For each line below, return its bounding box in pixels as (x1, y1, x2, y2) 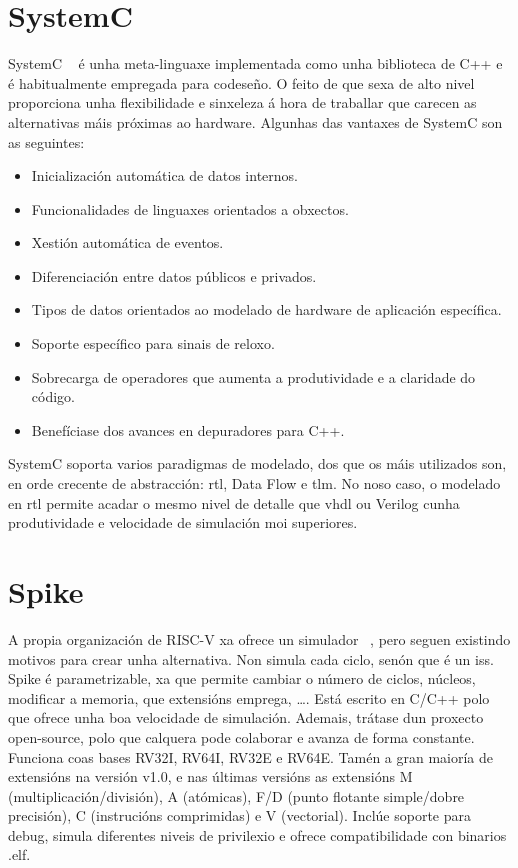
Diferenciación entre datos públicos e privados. (31, 265, 317, 286)
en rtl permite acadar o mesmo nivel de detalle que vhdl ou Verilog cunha (8, 492, 460, 513)
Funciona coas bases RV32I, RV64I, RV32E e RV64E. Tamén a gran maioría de (8, 746, 494, 767)
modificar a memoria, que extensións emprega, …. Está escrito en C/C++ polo (8, 687, 490, 708)
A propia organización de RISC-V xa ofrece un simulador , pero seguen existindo (8, 628, 511, 649)
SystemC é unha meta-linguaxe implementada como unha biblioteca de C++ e (8, 53, 503, 74)
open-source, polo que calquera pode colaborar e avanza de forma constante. (8, 726, 475, 747)
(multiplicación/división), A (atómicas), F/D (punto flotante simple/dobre (8, 785, 465, 806)
